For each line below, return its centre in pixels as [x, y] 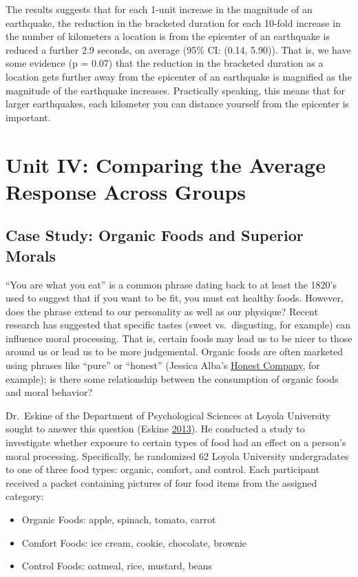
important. [28, 117]
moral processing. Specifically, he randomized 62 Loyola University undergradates [177, 455]
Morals [31, 255]
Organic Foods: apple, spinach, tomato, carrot [119, 519]
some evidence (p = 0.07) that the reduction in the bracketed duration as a [165, 63]
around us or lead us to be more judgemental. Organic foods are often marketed [175, 352]
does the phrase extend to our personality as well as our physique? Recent [162, 311]
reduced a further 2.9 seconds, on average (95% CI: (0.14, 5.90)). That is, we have [178, 49]
